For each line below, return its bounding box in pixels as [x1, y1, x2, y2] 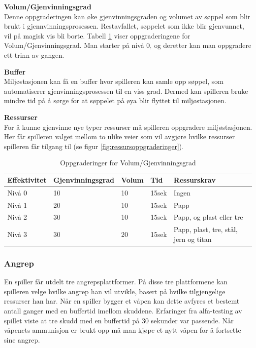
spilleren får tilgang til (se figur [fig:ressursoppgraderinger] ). [4, 141, 184, 151]
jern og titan [173, 233, 212, 244]
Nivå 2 [7, 212, 27, 222]
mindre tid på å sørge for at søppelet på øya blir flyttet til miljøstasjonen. [4, 95, 226, 106]
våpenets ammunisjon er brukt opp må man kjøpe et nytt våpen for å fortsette [4, 325, 241, 335]
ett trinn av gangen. [4, 49, 64, 60]
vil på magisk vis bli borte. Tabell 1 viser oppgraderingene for [4, 30, 191, 40]
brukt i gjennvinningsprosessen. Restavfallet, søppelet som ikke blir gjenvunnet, [4, 21, 244, 31]
